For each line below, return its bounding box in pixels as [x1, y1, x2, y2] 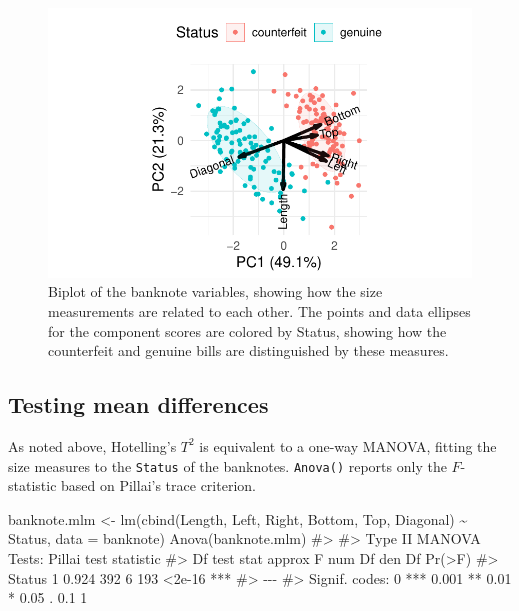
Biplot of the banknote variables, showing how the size [48, 281, 383, 302]
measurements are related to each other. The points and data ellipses [48, 301, 471, 321]
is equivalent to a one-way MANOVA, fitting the [199, 435, 497, 456]
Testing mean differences [8, 389, 269, 420]
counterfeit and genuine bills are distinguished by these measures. [48, 340, 449, 361]
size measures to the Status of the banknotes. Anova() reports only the [8, 455, 447, 476]
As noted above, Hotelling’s [8, 435, 177, 456]
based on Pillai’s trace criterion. [61, 475, 256, 496]
